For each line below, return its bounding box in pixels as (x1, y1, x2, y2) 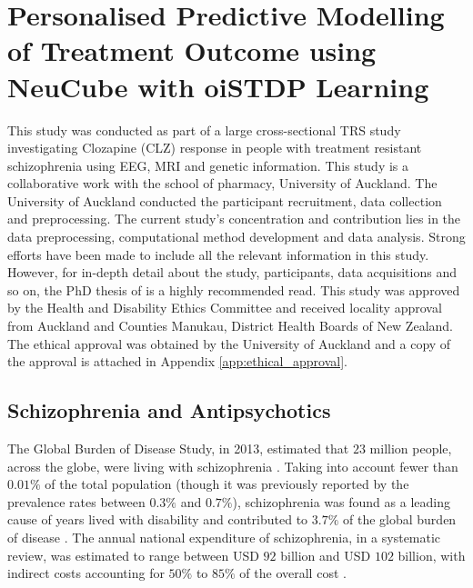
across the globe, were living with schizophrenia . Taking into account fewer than (7, 456, 458, 475)
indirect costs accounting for (7, 563, 165, 583)
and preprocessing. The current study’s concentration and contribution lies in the (7, 209, 461, 228)
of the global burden (343, 510, 457, 529)
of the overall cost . (239, 563, 347, 583)
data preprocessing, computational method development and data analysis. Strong (7, 227, 466, 246)
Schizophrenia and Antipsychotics (7, 396, 331, 424)
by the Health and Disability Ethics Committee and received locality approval (7, 298, 442, 317)
